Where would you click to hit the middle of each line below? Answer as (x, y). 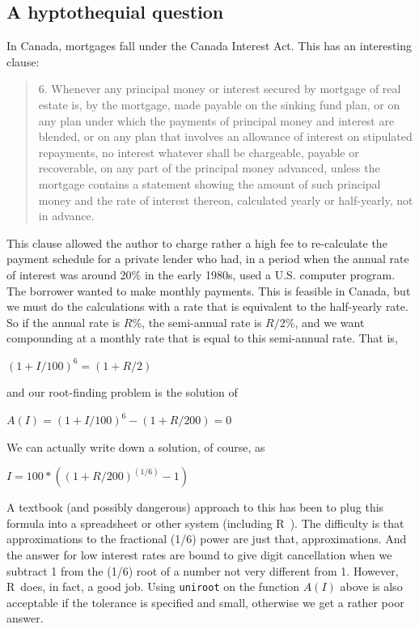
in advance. (66, 216)
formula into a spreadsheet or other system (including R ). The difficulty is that (205, 523)
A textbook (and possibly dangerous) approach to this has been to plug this (195, 507)
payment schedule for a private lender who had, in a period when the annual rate (208, 259)
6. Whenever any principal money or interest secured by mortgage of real (220, 89)
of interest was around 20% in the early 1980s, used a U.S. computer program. (201, 274)
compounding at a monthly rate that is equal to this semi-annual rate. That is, (202, 338)
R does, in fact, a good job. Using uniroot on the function (153, 586)
